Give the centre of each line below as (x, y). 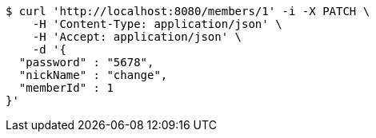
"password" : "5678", (86, 62)
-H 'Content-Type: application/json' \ (157, 24)
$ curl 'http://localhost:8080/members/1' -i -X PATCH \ (188, 11)
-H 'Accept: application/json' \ (137, 37)
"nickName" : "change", (93, 75)
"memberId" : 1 (66, 88)
